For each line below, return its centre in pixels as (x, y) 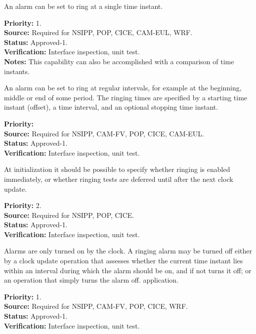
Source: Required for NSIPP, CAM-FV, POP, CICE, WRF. (96, 306)
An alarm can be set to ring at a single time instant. (84, 6)
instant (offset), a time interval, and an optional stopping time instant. (111, 107)
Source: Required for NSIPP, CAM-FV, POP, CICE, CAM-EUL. (104, 133)
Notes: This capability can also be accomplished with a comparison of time (119, 61)
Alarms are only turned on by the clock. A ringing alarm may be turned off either (128, 251)
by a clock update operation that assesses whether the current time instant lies (124, 261)
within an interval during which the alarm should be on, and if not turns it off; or (128, 270)
